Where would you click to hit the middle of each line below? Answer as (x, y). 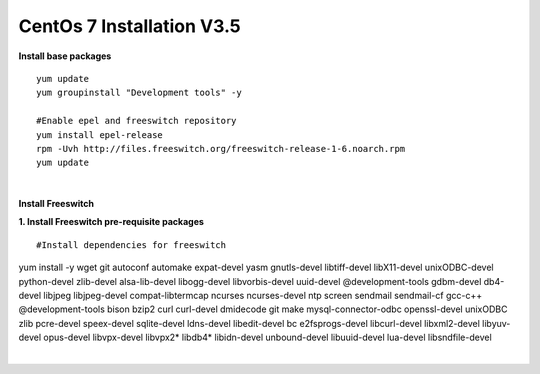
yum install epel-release (100, 134)
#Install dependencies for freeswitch (131, 244)
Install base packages (65, 56)
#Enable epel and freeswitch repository (136, 121)
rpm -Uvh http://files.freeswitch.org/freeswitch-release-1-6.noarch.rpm (221, 148)
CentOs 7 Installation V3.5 (129, 26)
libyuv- (496, 323)
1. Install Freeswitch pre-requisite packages (111, 222)
